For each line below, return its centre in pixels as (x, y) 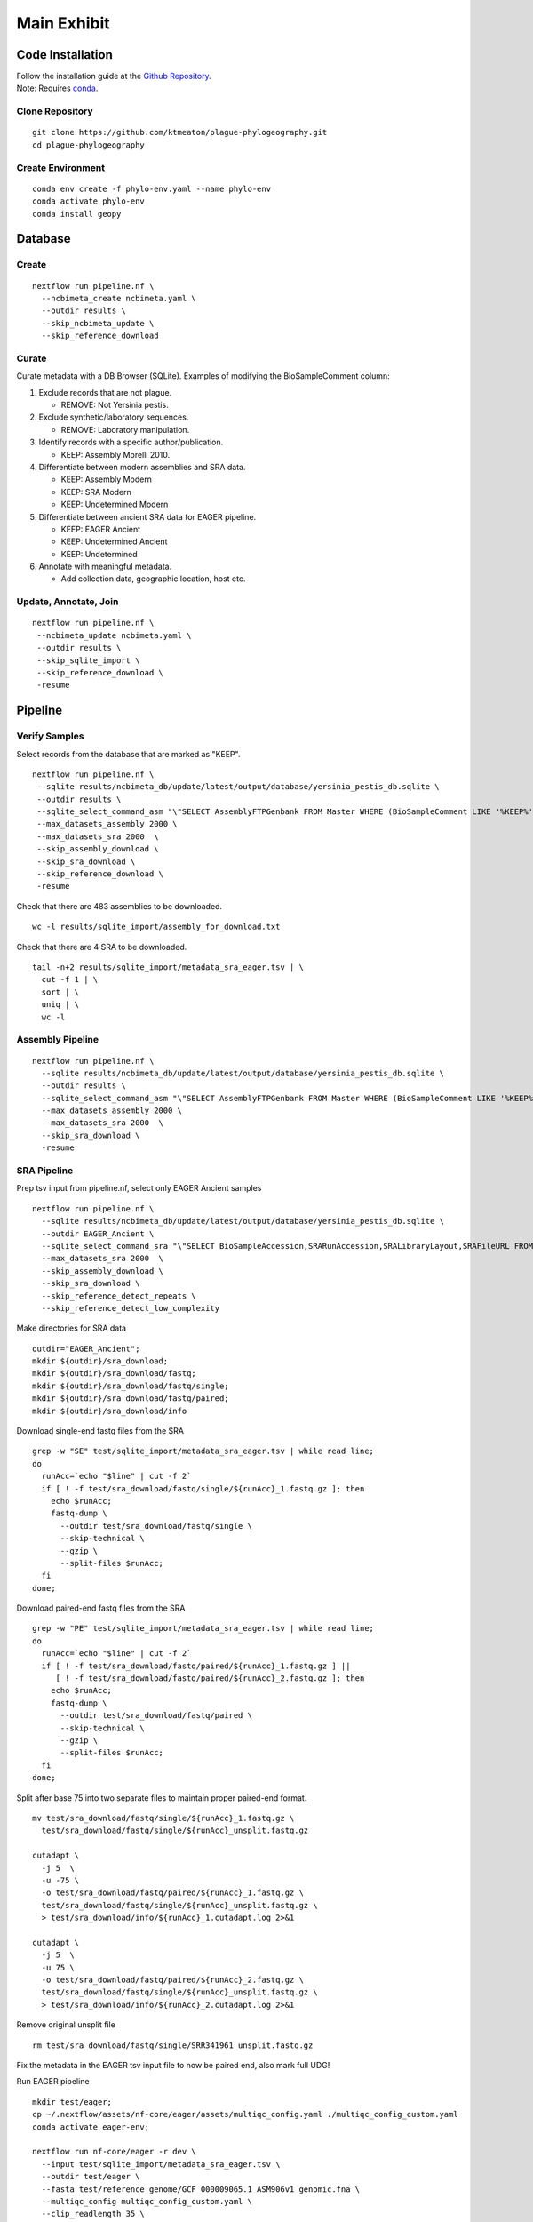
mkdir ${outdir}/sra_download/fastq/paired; (131, 1399)
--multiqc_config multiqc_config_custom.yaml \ (147, 2201)
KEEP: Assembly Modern (107, 479)
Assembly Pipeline (58, 1040)
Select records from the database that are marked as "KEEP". (128, 754)
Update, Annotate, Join (68, 602)
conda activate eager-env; (91, 2127)
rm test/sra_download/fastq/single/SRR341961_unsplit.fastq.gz (173, 2045)
